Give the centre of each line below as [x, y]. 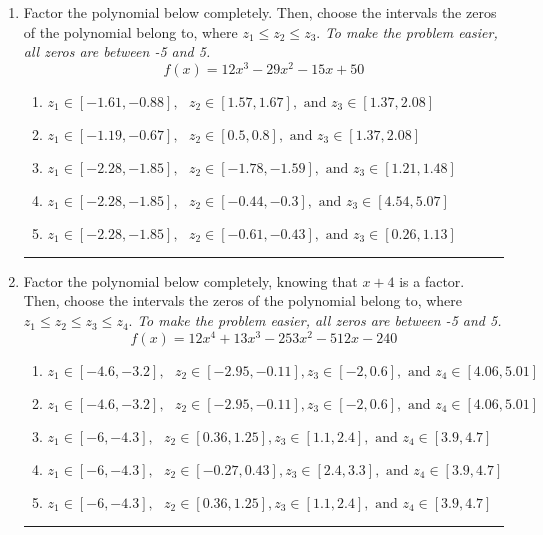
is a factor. [432, 280]
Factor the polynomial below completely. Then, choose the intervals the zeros [260, 12]
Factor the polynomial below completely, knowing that [190, 280]
